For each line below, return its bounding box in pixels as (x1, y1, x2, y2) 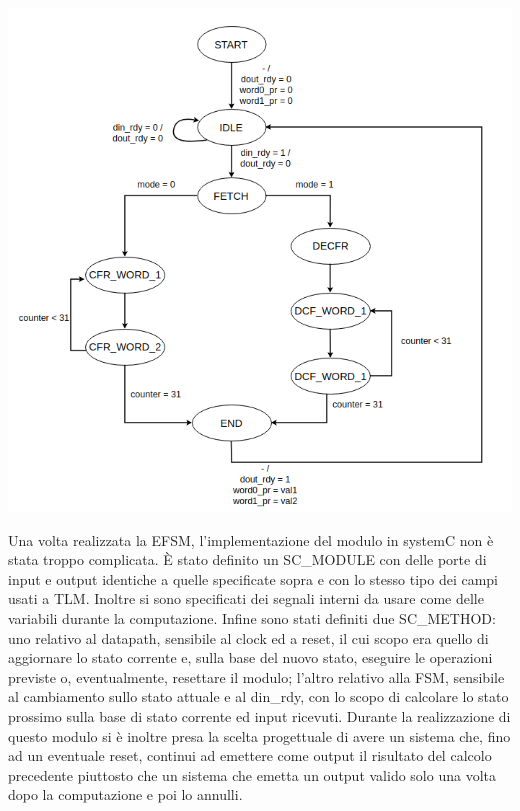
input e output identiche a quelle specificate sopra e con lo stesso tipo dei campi (8, 568, 498, 589)
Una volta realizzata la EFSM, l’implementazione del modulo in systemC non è (8, 529, 494, 550)
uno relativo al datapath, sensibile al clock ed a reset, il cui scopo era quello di (8, 627, 489, 648)
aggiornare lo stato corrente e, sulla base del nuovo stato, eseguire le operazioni (8, 647, 493, 668)
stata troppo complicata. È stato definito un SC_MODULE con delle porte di (8, 549, 487, 570)
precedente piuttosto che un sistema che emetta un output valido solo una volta (8, 764, 496, 785)
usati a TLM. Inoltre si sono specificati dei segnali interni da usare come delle (8, 588, 484, 609)
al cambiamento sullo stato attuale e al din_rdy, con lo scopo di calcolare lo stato (8, 686, 509, 707)
